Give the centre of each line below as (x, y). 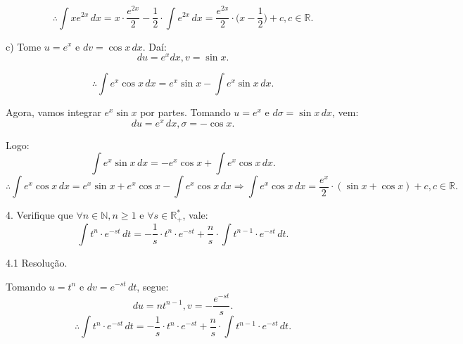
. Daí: (154, 46)
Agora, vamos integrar (53, 112)
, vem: (345, 112)
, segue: (153, 286)
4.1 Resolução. (37, 262)
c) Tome (24, 46)
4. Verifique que (39, 215)
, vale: (195, 215)
